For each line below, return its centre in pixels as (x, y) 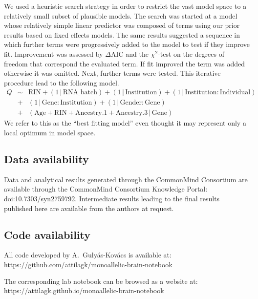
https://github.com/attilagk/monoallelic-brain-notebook (88, 264)
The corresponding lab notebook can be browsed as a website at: (101, 281)
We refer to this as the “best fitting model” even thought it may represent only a (125, 123)
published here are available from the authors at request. (89, 208)
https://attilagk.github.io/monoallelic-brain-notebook (84, 290)
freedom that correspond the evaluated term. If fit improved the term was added (125, 63)
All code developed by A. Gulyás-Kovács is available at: (88, 255)
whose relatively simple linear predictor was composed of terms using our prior (122, 25)
